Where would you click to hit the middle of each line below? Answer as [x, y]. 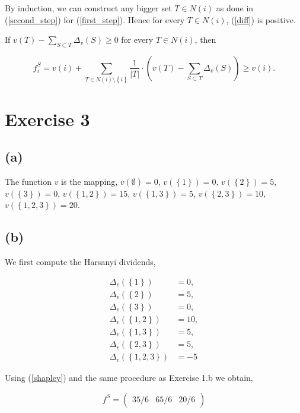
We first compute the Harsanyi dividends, [80, 262]
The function [28, 181]
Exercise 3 [47, 119]
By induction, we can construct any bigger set [88, 8]
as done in [235, 8]
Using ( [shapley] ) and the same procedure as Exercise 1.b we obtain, [129, 378]
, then [205, 40]
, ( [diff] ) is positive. [261, 19]
